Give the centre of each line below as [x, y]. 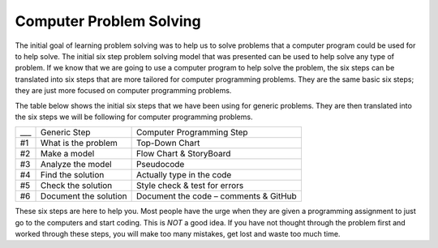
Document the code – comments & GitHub [217, 196]
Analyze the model [77, 165]
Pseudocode [160, 165]
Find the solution [73, 175]
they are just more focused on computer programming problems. [123, 91]
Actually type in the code [184, 175]
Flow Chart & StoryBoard [183, 154]
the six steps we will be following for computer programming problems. [134, 117]
